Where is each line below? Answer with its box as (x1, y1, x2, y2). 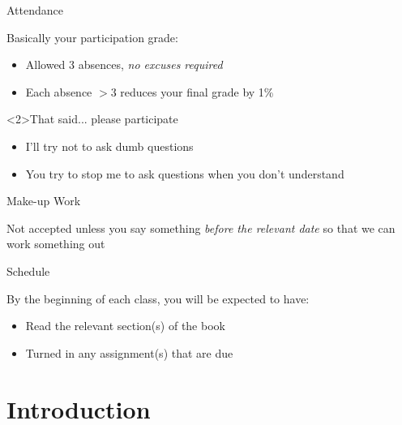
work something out (6, 235, 105, 252)
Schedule (6, 262, 50, 279)
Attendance (6, 2, 63, 18)
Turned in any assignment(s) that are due (25, 344, 233, 361)
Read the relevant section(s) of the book (25, 317, 225, 334)
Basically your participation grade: (6, 28, 178, 45)
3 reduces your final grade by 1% (110, 83, 274, 100)
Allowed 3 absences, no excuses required (25, 56, 223, 73)
